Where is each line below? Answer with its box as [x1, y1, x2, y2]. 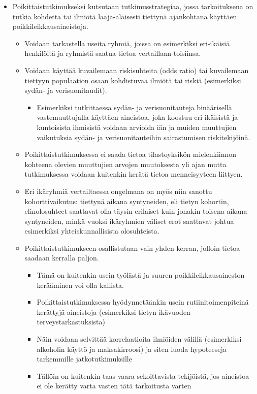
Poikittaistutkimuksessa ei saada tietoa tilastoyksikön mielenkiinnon [24, 149, 237, 159]
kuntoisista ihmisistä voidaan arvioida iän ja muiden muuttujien [37, 121, 237, 132]
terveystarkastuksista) [37, 316, 105, 327]
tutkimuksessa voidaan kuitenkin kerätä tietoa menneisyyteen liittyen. [24, 169, 243, 179]
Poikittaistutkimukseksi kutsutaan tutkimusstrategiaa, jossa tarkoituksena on [12, 1, 253, 11]
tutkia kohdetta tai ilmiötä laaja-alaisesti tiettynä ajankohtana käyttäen [12, 11, 237, 21]
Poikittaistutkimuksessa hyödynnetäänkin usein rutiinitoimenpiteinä [37, 297, 249, 307]
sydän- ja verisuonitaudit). [24, 85, 107, 95]
